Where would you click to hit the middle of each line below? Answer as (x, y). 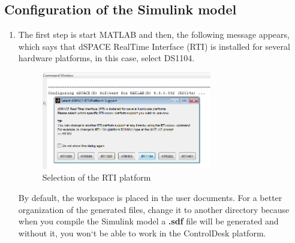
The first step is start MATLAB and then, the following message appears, (154, 34)
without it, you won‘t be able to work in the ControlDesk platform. (142, 232)
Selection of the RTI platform (97, 177)
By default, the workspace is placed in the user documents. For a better (150, 198)
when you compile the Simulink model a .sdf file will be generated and (148, 221)
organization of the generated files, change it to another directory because (154, 209)
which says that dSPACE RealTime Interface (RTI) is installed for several (154, 46)
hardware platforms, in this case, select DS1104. (106, 58)
